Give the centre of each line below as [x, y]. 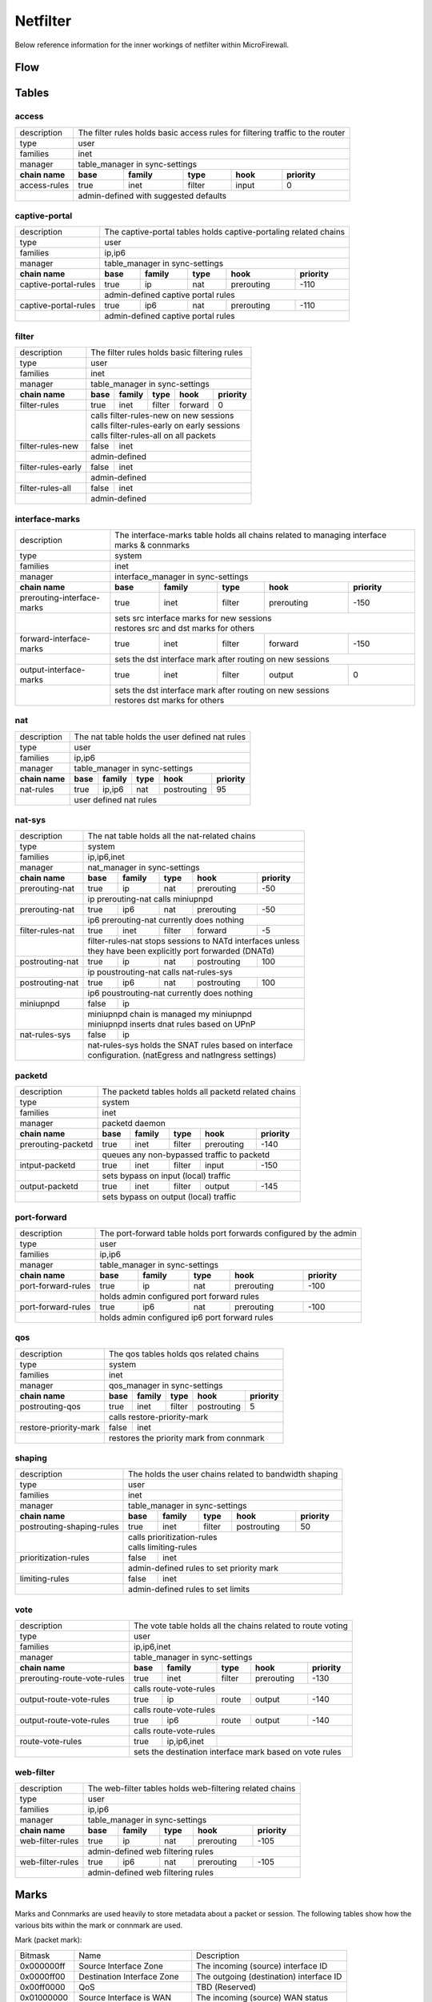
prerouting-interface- [60, 597]
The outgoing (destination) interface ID [269, 1976]
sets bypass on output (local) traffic [169, 1197]
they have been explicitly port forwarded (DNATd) [181, 951]
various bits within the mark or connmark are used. [99, 1925]
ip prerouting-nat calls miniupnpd [150, 899]
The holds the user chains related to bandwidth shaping [233, 1474]
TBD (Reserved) [226, 1987]
